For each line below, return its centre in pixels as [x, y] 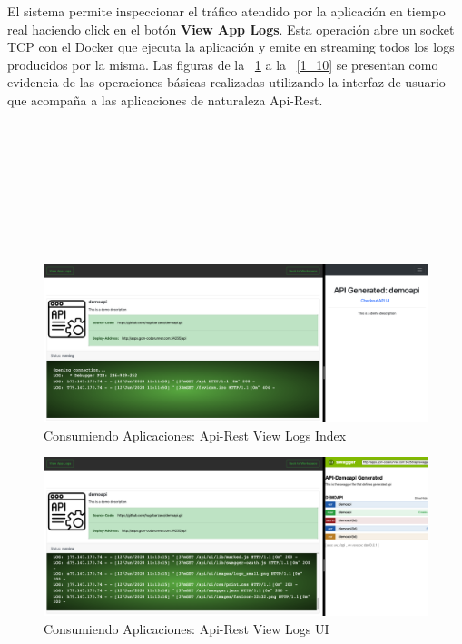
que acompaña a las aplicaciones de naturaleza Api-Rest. [165, 99]
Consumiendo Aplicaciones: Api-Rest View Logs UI [187, 628]
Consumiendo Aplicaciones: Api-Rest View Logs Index [195, 435]
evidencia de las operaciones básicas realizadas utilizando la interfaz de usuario [226, 82]
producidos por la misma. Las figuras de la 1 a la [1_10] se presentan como [223, 64]
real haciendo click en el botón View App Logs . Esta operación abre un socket [231, 29]
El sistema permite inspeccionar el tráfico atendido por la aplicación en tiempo [226, 11]
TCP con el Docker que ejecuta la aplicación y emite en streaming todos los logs [231, 47]
